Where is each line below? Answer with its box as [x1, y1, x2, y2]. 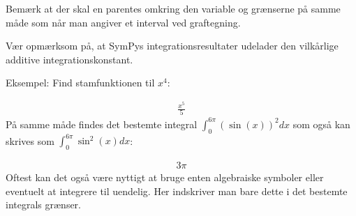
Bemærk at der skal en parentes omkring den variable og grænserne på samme [6, 1, 341, 15]
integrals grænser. [6, 197, 81, 212]
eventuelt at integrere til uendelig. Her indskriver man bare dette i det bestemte [6, 183, 348, 198]
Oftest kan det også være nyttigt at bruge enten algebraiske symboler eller [6, 170, 324, 184]
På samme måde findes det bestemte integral [6, 116, 198, 131]
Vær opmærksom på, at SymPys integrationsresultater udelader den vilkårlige [6, 38, 339, 53]
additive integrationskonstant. [6, 52, 133, 66]
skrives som [6, 133, 54, 148]
